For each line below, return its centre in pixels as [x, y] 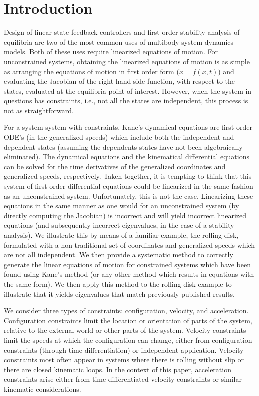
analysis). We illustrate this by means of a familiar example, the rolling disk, [121, 235]
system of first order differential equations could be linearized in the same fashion [129, 186]
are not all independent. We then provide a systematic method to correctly [119, 255]
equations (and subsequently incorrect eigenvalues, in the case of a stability [119, 225]
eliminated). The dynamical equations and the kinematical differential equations [127, 157]
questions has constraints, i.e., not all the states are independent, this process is [126, 101]
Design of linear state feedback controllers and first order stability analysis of [122, 32]
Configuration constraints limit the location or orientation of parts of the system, [128, 320]
